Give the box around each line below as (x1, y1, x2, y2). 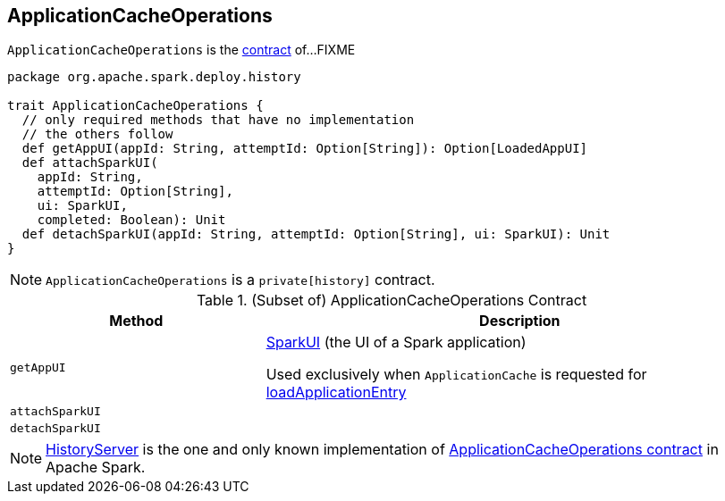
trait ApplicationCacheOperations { (7, 98, 264, 113)
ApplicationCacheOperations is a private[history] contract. (46, 271, 435, 289)
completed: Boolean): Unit (37, 213, 226, 228)
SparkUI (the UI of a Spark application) (266, 333, 527, 352)
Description (479, 312, 561, 330)
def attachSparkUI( (21, 155, 158, 171)
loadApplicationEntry (266, 383, 407, 402)
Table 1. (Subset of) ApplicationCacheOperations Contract (196, 291, 587, 310)
